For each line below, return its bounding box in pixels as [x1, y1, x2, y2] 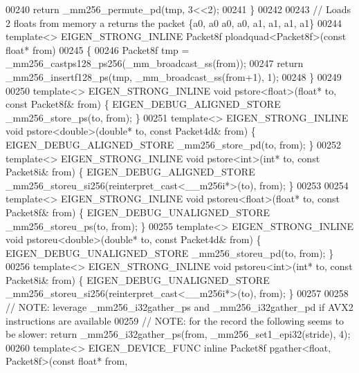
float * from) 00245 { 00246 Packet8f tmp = [6, 42, 190, 57]
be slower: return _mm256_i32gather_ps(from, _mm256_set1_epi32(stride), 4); [6, 327, 351, 341]
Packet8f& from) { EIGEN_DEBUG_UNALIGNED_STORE [6, 204, 270, 219]
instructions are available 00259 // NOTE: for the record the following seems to [6, 313, 344, 327]
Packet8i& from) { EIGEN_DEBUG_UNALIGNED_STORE [6, 272, 270, 287]
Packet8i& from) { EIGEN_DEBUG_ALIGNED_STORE [6, 164, 255, 179]
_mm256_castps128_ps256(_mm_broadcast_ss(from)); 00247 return [6, 56, 304, 70]
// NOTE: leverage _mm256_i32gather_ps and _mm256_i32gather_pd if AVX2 [6, 300, 353, 314]
